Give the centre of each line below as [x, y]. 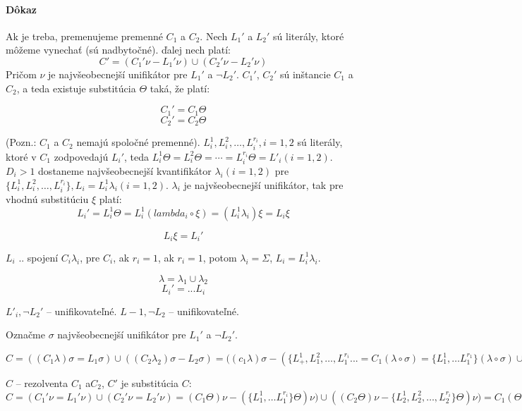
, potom [220, 257]
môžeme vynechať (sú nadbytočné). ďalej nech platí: [118, 50]
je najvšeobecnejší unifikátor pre [118, 74]
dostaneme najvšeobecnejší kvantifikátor [125, 170]
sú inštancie [305, 74]
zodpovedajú [81, 156]
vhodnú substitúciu [47, 198]
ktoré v [21, 156]
